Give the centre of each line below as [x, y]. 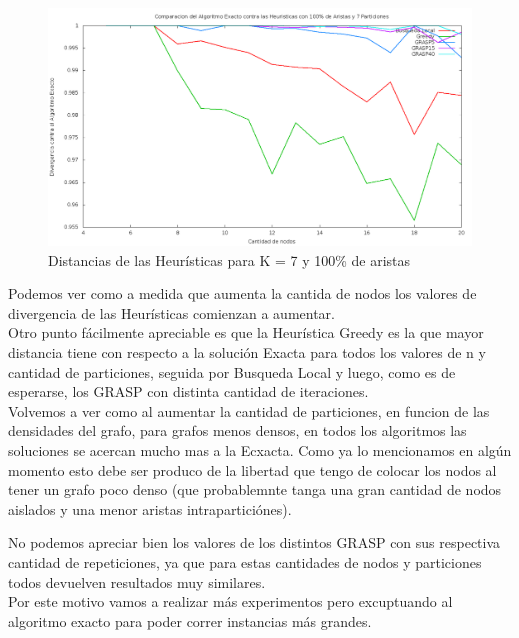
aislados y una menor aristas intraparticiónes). [150, 508]
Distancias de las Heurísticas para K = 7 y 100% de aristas [229, 259]
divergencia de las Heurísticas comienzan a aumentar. [171, 312]
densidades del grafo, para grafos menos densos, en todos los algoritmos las [237, 430]
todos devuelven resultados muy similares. [137, 581]
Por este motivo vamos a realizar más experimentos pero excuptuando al [230, 601]
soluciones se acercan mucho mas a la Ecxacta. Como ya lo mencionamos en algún [260, 450]
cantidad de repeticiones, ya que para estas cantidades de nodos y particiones [245, 561]
